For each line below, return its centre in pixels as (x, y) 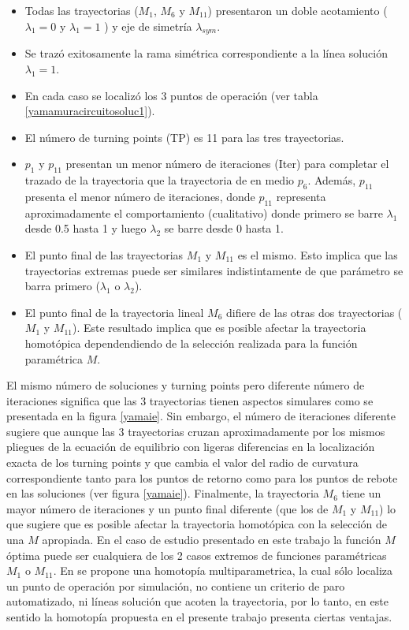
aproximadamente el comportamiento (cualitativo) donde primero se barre (204, 212)
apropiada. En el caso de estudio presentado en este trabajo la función (212, 540)
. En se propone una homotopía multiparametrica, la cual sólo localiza (223, 570)
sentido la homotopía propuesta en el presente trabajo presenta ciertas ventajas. (199, 617)
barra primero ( (62, 286)
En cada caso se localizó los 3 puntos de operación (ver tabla (171, 95)
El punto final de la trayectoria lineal (114, 312)
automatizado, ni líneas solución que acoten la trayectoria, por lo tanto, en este (197, 601)
